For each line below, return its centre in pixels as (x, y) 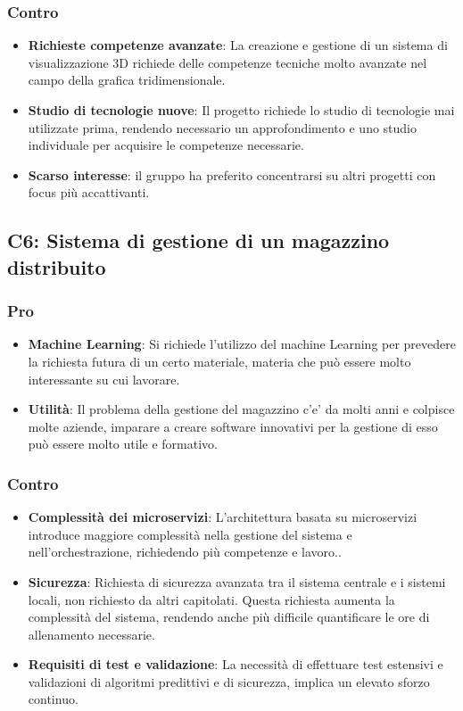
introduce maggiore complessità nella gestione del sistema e (190, 534)
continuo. (53, 699)
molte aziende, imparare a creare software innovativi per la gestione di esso (233, 426)
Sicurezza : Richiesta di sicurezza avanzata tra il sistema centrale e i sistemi (237, 581)
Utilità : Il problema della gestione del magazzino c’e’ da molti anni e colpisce (241, 409)
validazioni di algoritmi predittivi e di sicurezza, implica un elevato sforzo (229, 681)
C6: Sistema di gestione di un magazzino (198, 240)
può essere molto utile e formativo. (123, 444)
